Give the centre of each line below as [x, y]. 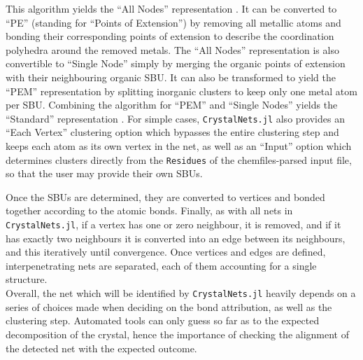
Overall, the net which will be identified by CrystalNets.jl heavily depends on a [181, 293]
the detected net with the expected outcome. [101, 348]
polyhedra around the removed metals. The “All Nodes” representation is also [172, 49]
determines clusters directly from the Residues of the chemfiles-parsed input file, [179, 159]
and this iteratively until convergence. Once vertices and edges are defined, [166, 252]
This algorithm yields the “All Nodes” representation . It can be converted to [171, 8]
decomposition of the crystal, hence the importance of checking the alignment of [177, 334]
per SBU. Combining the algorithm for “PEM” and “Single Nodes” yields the [172, 105]
